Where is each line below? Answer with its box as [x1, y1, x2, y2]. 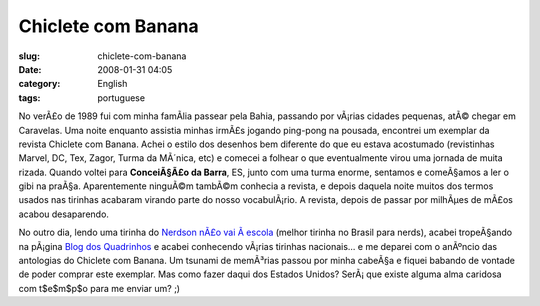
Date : [18, 63, 42, 75]
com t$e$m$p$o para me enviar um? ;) [18, 282, 180, 294]
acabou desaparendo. [18, 208, 110, 220]
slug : [18, 50, 40, 62]
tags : [18, 91, 41, 104]
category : [18, 78, 61, 90]
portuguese [97, 91, 145, 104]
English [97, 78, 128, 90]
